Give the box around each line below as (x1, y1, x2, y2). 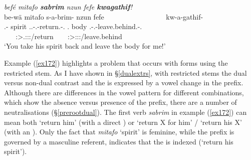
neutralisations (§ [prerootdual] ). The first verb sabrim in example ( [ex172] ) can (4, 106, 247, 117)
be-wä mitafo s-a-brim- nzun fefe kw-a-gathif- (4, 11, 203, 22)
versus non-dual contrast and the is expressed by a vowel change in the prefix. (4, 77, 243, 88)
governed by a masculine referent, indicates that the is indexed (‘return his (4, 136, 233, 146)
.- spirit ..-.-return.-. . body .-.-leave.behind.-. (4, 21, 142, 32)
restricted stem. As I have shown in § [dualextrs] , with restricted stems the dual (4, 67, 247, 78)
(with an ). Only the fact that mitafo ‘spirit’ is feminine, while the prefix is (4, 126, 234, 137)
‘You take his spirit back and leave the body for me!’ (4, 41, 166, 51)
